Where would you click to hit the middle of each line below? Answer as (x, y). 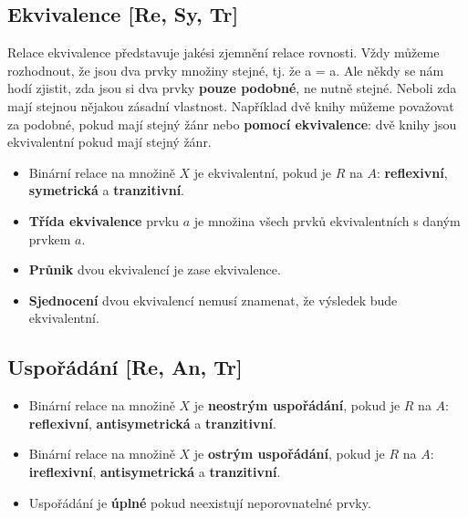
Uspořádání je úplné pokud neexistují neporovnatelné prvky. (200, 502)
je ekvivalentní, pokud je (262, 172)
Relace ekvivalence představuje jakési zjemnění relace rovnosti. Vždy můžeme (224, 52)
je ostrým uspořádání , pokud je (289, 454)
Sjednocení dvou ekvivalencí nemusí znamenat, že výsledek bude (213, 300)
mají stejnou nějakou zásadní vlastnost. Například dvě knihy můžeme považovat (231, 105)
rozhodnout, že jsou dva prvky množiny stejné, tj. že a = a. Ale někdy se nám (226, 70)
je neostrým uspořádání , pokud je (297, 405)
